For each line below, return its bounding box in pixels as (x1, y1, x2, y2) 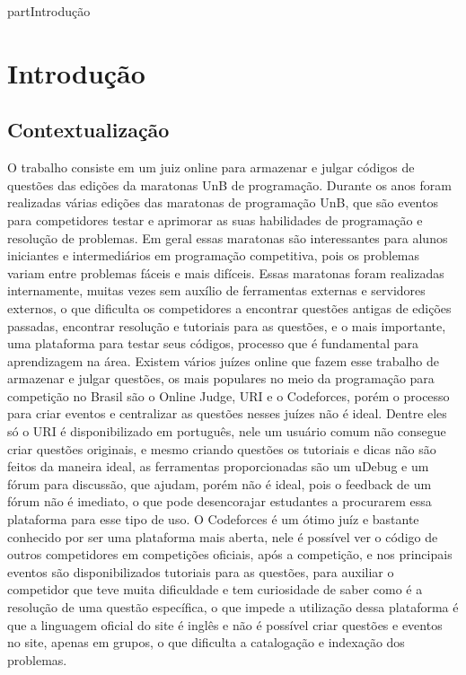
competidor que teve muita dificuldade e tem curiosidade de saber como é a (7, 580, 423, 599)
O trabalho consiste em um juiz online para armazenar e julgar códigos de (7, 158, 415, 177)
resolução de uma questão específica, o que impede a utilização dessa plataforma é (7, 598, 459, 617)
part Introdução (7, 2, 91, 20)
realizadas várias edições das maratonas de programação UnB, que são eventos (7, 193, 438, 212)
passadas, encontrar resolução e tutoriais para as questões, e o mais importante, (7, 316, 446, 335)
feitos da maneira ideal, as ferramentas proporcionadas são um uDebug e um (7, 457, 429, 476)
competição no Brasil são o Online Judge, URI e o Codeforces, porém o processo (7, 386, 450, 405)
